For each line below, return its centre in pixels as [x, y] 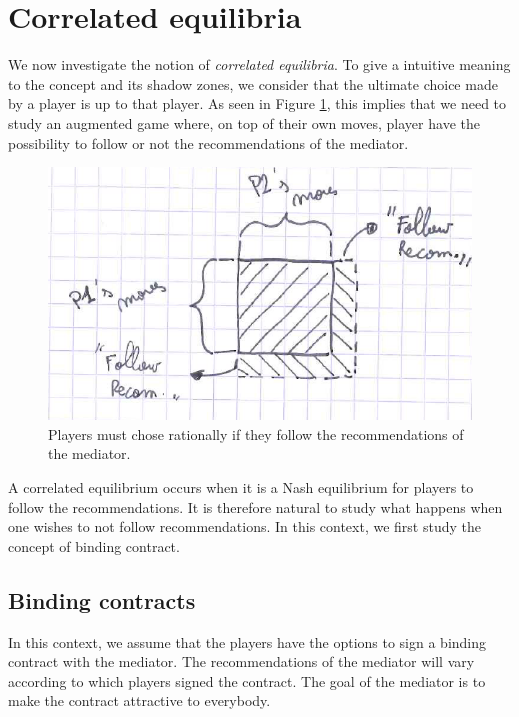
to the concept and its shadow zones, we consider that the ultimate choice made [253, 83]
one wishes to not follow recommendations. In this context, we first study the [245, 526]
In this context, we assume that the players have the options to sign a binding [247, 641]
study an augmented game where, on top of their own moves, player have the [244, 122]
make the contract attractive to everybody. [139, 700]
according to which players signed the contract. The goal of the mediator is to [247, 680]
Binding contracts [102, 599]
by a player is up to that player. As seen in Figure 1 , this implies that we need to [257, 103]
